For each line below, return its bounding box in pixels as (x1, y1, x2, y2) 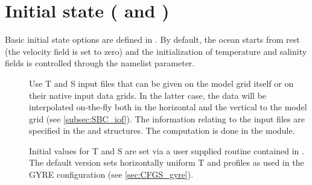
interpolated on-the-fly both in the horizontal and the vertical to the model (29, 101, 307, 113)
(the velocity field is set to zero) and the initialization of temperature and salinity (5, 45, 307, 57)
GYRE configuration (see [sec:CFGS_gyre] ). (29, 168, 194, 181)
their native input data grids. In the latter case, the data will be (29, 89, 267, 101)
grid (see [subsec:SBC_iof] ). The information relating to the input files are (29, 112, 305, 125)
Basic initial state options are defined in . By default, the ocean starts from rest (5, 33, 300, 46)
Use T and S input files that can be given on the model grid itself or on (29, 77, 294, 89)
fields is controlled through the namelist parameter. (5, 57, 195, 69)
